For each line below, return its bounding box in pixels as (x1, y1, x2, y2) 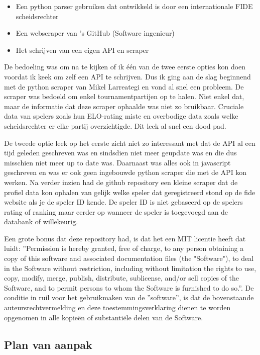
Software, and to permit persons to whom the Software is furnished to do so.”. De (4, 282, 254, 293)
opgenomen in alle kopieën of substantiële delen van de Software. (4, 312, 203, 322)
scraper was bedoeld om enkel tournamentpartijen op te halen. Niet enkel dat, (4, 91, 244, 102)
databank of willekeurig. (4, 216, 78, 227)
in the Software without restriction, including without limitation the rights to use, (4, 262, 256, 273)
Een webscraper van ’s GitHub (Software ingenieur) (16, 28, 175, 38)
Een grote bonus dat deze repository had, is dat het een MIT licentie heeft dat (4, 233, 246, 243)
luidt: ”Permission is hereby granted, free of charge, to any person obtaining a (4, 243, 244, 253)
